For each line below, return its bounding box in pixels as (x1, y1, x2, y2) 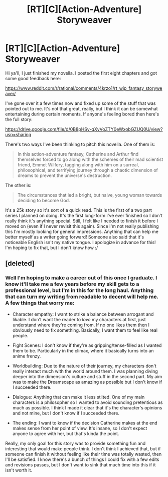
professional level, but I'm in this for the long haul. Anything (5, 287, 154, 294)
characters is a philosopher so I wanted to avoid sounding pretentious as (12, 399, 163, 405)
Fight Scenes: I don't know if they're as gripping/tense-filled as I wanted (12, 342, 162, 348)
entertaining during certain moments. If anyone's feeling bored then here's (5, 111, 159, 117)
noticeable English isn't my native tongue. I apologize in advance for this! (5, 239, 156, 245)
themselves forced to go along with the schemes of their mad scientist (17, 156, 163, 162)
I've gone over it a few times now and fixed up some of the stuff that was (5, 100, 156, 106)
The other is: (5, 182, 32, 188)
